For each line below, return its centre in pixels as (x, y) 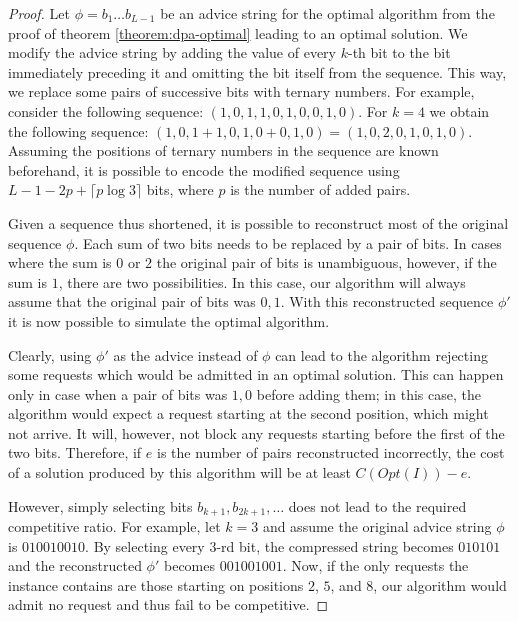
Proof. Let (39, 13)
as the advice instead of (185, 354)
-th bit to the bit (399, 52)
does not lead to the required (377, 505)
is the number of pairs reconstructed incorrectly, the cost (331, 452)
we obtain (459, 110)
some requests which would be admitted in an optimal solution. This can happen (256, 374)
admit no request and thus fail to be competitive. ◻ (168, 604)
